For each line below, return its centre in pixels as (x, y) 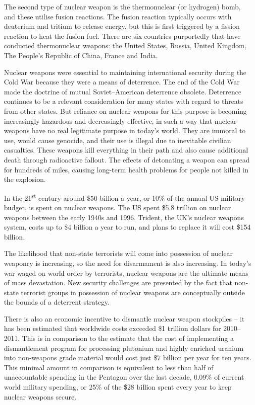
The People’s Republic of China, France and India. (81, 55)
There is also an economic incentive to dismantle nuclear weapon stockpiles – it (124, 318)
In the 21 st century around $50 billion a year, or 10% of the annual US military (125, 197)
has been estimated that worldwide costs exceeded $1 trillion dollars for (113, 328)
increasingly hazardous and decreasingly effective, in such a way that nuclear (120, 121)
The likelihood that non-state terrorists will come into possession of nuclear (118, 253)
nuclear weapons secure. (40, 396)
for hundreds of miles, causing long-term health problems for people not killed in (126, 169)
